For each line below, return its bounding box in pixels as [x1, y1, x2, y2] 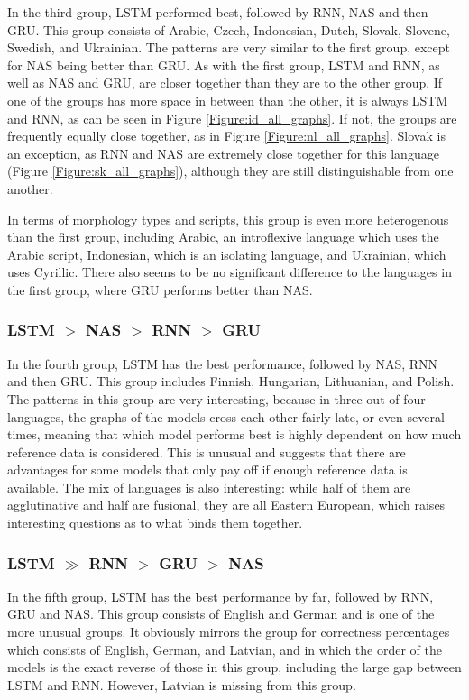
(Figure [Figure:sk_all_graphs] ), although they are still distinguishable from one [7, 161, 454, 180]
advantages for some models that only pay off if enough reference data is [7, 460, 408, 479]
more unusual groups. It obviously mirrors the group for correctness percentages [7, 622, 450, 641]
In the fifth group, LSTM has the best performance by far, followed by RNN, [7, 586, 434, 605]
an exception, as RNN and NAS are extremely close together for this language [7, 143, 439, 162]
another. [7, 179, 53, 198]
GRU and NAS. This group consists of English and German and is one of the [7, 604, 435, 623]
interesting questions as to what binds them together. [7, 513, 303, 532]
